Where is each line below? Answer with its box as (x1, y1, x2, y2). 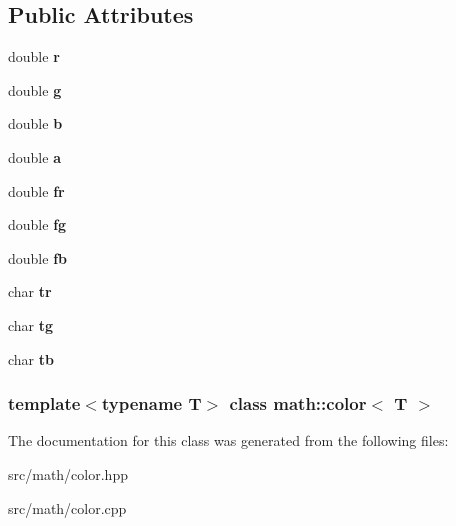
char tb (8, 348, 54, 369)
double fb (8, 247, 67, 268)
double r (8, 46, 60, 67)
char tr (8, 281, 52, 302)
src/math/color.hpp (8, 463, 128, 484)
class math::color (229, 391, 367, 416)
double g (8, 79, 62, 100)
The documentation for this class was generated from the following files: (8, 430, 449, 451)
